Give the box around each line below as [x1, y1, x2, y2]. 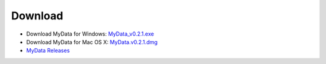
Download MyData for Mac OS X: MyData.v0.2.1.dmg [26, 38, 158, 45]
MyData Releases [26, 47, 70, 54]
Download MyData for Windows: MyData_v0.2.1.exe [26, 30, 154, 37]
